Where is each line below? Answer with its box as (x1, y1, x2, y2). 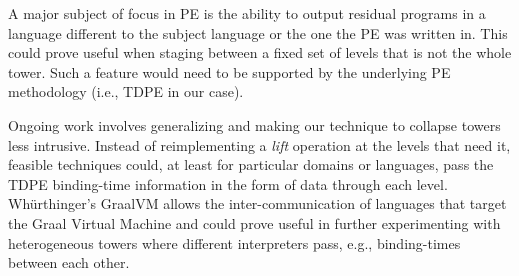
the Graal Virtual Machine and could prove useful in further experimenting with (8, 212, 501, 233)
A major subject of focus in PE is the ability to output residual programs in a (8, 3, 486, 23)
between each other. (8, 252, 130, 273)
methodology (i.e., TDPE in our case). (8, 81, 244, 102)
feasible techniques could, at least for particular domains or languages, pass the (8, 154, 494, 175)
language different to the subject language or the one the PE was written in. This (8, 22, 508, 43)
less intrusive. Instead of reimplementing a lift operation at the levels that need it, (8, 134, 511, 155)
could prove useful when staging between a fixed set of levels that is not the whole (8, 42, 512, 63)
